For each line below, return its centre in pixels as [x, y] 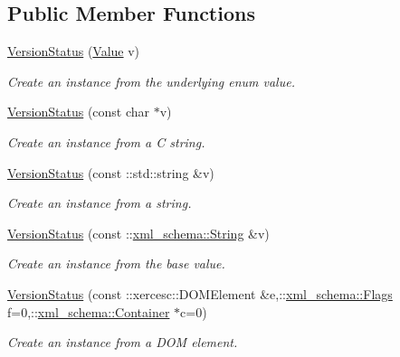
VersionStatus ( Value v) [74, 51]
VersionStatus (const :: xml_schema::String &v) [138, 233]
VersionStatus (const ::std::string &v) [111, 172]
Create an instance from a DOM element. [123, 342]
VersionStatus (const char [79, 112]
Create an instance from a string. [100, 203]
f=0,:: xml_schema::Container [89, 311]
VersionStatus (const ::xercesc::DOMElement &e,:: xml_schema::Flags [200, 293]
